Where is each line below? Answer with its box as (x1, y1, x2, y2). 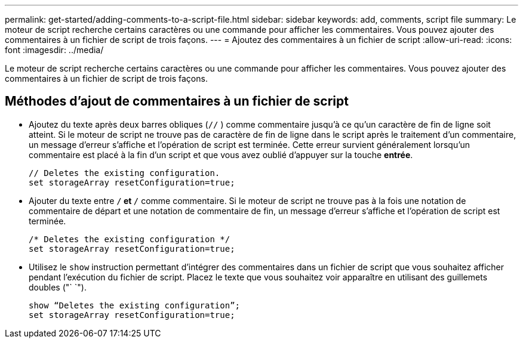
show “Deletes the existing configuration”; (29, 300, 241, 310)
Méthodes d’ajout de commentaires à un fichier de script (5, 94, 349, 109)
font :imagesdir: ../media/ (5, 45, 104, 55)
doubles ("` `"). (29, 282, 87, 292)
